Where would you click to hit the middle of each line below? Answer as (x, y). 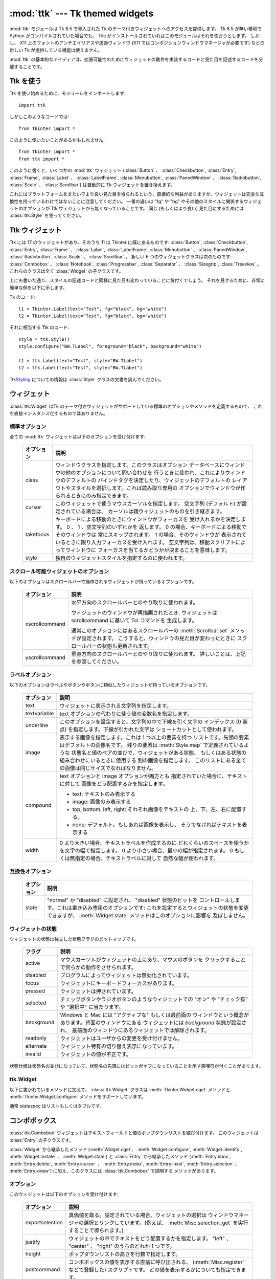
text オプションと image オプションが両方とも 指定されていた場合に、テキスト (153, 776)
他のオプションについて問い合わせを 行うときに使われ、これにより (145, 473)
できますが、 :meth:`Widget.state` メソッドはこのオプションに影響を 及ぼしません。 (148, 916)
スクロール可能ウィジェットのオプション (59, 571)
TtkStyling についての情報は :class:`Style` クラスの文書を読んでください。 (87, 379)
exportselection (44, 1222)
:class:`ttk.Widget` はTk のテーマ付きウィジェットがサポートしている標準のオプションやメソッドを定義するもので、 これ (136, 406)
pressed (35, 991)
